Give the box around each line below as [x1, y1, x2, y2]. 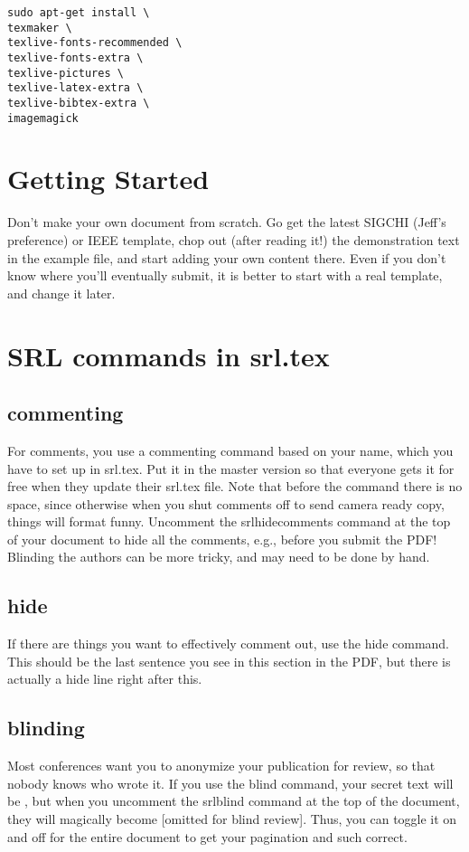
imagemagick [7, 111, 79, 125]
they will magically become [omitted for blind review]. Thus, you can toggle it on [7, 809, 457, 828]
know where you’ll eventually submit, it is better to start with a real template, [7, 266, 443, 285]
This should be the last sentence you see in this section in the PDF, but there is [7, 651, 451, 670]
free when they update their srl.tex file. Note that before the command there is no [7, 477, 463, 496]
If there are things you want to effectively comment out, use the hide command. [7, 634, 450, 653]
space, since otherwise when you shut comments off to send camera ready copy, [7, 494, 445, 513]
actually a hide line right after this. [7, 669, 202, 688]
